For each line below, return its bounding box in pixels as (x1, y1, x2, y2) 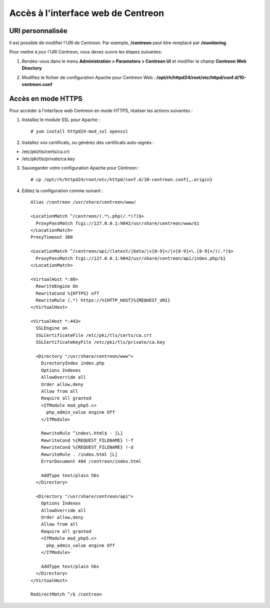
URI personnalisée (9, 27, 67, 35)
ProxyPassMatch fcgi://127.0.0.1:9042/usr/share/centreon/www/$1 (35, 220, 199, 226)
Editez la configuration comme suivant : (21, 188, 103, 194)
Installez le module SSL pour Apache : (21, 117, 100, 123)
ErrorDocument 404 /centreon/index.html (40, 458, 142, 464)
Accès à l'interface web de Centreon (9, 8, 164, 19)
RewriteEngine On (35, 283, 78, 289)
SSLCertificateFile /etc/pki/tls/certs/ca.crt (35, 332, 152, 338)
